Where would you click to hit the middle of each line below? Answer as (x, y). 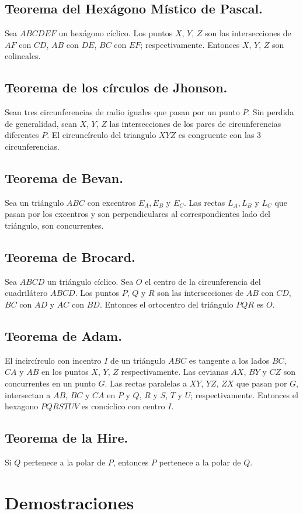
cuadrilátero (26, 293)
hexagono (22, 406)
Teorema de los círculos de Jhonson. (116, 87)
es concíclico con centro (123, 406)
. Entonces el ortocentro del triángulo (166, 304)
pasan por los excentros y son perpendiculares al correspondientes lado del (137, 214)
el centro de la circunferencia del (203, 281)
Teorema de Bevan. (64, 177)
